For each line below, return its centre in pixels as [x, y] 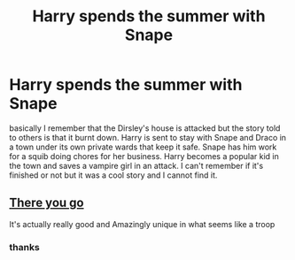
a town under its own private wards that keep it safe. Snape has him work [143, 147]
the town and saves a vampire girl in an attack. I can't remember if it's [136, 165]
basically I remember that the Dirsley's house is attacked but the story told [145, 128]
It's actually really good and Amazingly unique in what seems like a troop [142, 224]
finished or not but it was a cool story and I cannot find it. [113, 175]
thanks [24, 247]
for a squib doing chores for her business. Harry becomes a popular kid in [144, 156]
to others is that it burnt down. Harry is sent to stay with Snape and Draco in [147, 137]
